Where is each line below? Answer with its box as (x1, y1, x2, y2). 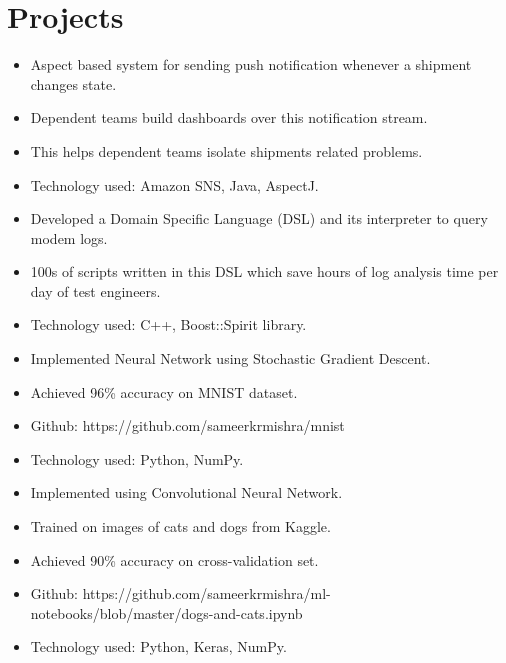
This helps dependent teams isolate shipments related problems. (30, 140, 423, 161)
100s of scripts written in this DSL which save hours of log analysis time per (30, 261, 499, 282)
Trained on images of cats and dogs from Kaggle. (30, 516, 331, 537)
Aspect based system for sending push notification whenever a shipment (30, 54, 472, 75)
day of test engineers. (30, 280, 161, 301)
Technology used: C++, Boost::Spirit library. (30, 314, 307, 335)
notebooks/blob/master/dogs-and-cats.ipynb (30, 602, 303, 623)
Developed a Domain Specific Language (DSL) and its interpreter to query (30, 208, 488, 229)
